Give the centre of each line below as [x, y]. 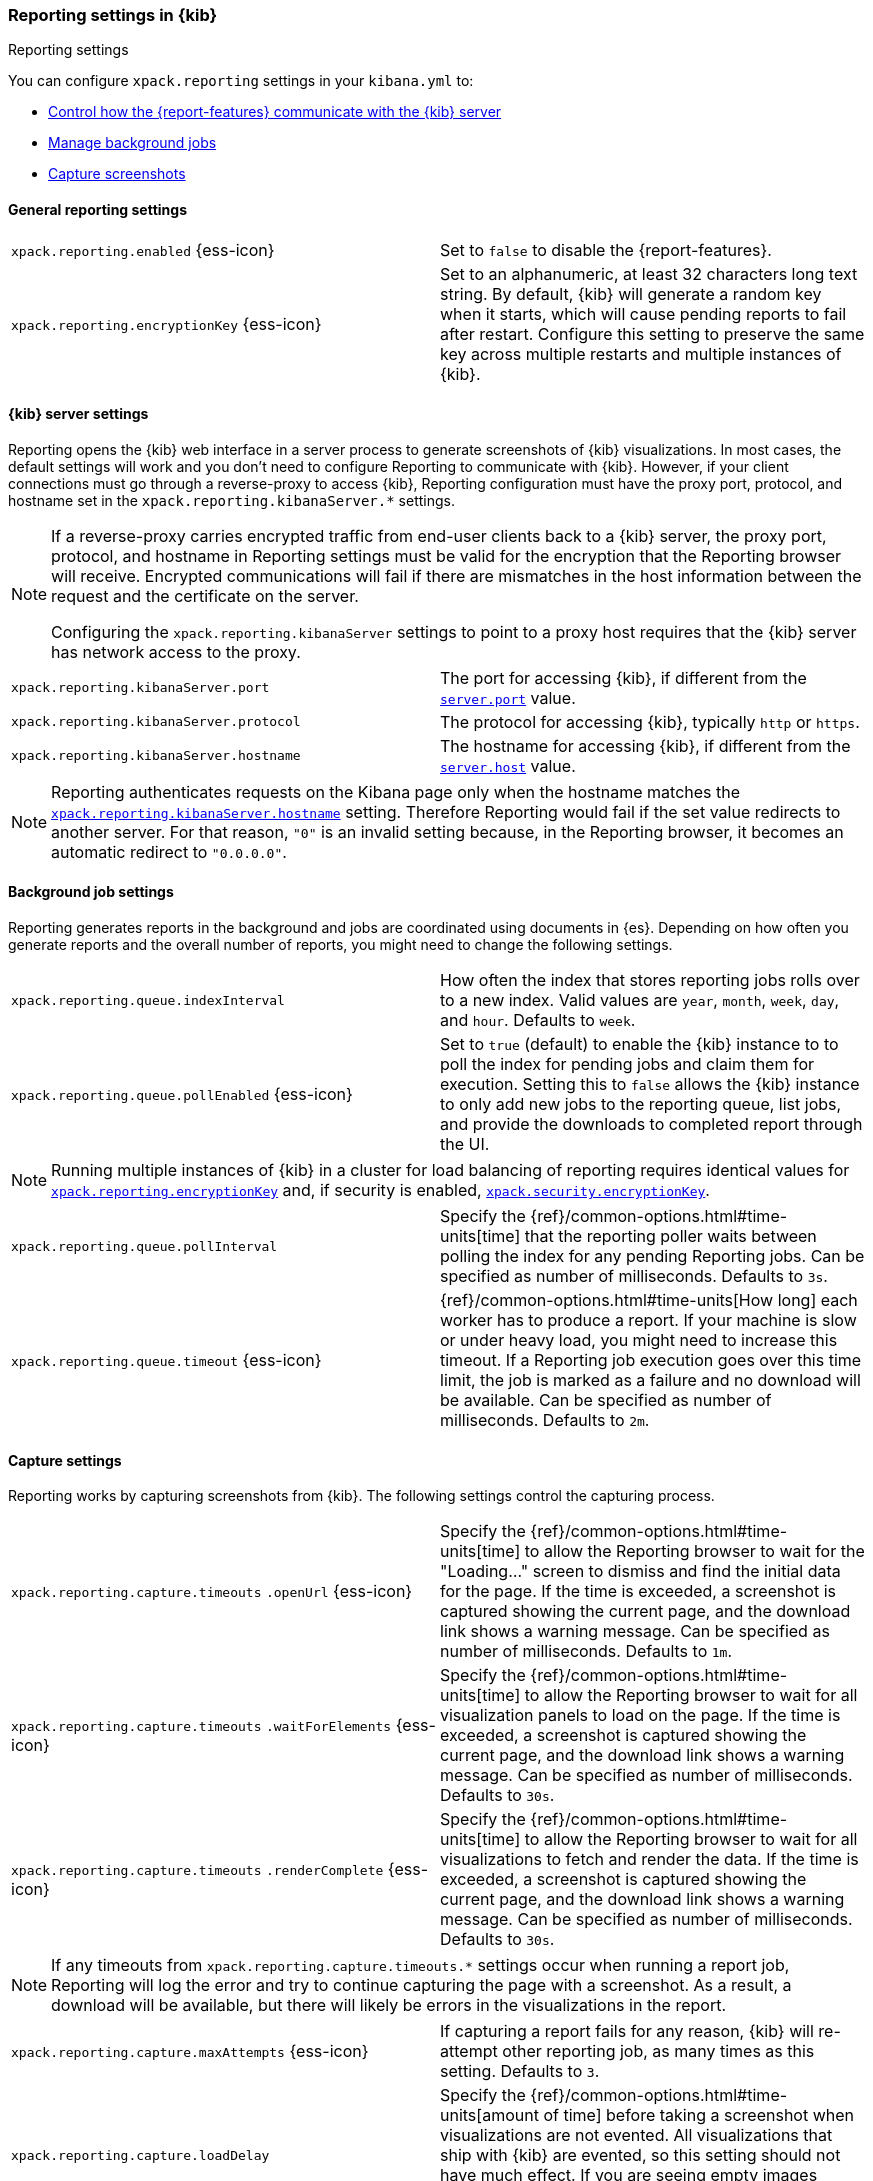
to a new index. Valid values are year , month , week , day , [640, 1000]
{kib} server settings [78, 414]
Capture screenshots [117, 174]
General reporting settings [98, 209]
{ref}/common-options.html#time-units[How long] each [649, 1300]
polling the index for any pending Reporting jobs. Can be [652, 1256]
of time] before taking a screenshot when [698, 2115]
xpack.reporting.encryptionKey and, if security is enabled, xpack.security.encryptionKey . [380, 1190]
